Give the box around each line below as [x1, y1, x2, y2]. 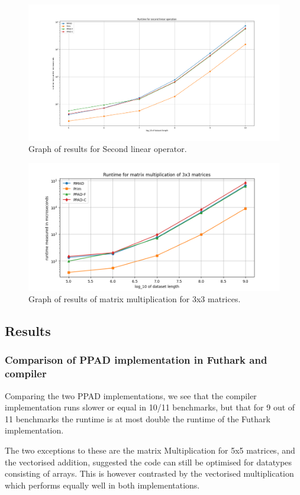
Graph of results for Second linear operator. [28, 143, 187, 155]
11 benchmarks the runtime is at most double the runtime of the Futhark [5, 412, 270, 425]
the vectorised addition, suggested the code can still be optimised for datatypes [5, 455, 292, 468]
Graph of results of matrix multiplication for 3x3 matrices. [28, 293, 241, 305]
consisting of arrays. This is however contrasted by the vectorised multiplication [5, 467, 294, 480]
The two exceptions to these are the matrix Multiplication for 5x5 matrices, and [5, 444, 295, 456]
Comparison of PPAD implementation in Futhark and [5, 352, 267, 367]
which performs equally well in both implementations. [5, 478, 200, 491]
